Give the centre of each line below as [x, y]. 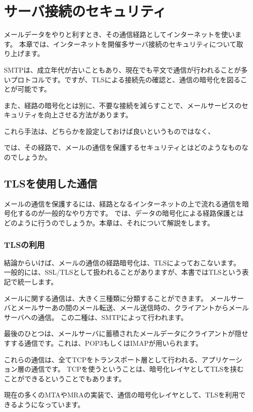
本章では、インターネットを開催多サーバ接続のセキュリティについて [128, 44]
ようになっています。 [51, 404]
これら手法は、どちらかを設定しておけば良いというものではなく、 [109, 131]
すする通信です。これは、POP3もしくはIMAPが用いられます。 [103, 343]
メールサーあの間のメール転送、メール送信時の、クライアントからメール [133, 308]
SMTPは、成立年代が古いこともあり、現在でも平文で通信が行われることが [123, 69]
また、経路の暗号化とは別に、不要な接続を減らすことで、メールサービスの [123, 105]
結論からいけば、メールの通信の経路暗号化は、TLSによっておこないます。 [122, 262]
